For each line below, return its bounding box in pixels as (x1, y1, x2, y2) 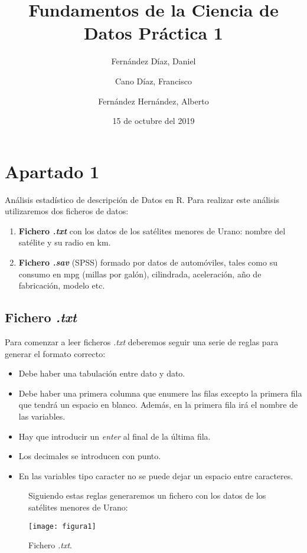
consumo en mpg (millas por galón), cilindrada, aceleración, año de (18, 267, 262, 280)
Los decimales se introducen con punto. (18, 450, 161, 462)
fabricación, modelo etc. (18, 279, 105, 292)
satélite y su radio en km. (18, 236, 111, 248)
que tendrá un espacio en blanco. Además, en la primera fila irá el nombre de (18, 398, 298, 411)
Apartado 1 (5, 159, 100, 183)
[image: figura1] (28, 522, 96, 531)
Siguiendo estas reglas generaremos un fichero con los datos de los (28, 489, 266, 502)
